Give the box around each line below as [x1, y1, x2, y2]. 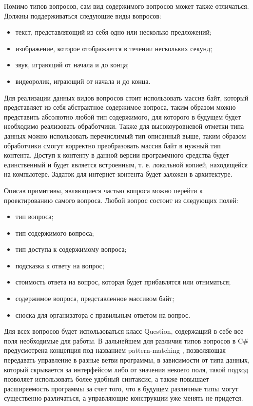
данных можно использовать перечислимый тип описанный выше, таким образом [4, 130, 246, 141]
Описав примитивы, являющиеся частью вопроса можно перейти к [4, 185, 203, 195]
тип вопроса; [15, 211, 54, 222]
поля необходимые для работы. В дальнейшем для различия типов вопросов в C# [4, 335, 249, 345]
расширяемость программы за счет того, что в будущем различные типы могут [4, 383, 238, 393]
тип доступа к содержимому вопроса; [15, 244, 127, 254]
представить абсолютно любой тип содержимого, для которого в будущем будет [4, 111, 241, 122]
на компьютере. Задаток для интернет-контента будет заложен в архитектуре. [4, 169, 233, 179]
